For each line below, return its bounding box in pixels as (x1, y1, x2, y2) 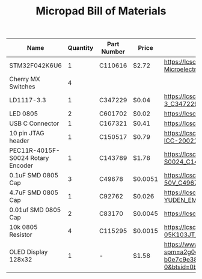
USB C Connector (9, 119, 60, 127)
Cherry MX (9, 75, 40, 84)
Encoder (9, 161, 33, 170)
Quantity (67, 44, 94, 52)
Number (101, 48, 125, 56)
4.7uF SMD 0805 (9, 188, 59, 197)
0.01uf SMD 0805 (9, 206, 61, 214)
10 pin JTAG (9, 129, 44, 138)
